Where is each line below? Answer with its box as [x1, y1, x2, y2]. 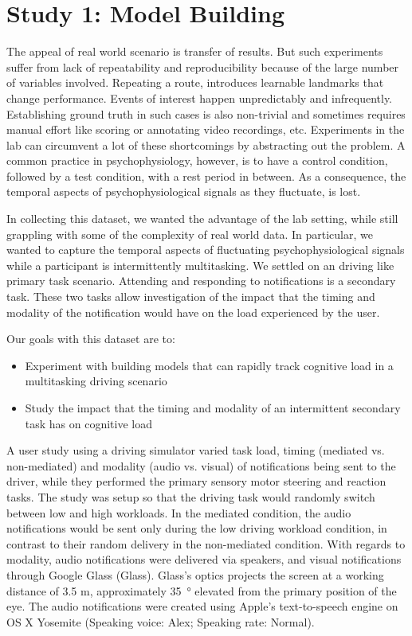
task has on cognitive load [25, 415, 153, 431]
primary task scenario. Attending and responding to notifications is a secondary [6, 272, 396, 289]
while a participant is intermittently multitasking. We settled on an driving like [6, 256, 394, 273]
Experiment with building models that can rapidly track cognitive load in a [25, 357, 394, 373]
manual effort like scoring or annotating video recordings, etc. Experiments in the [6, 121, 405, 138]
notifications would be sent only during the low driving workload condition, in [6, 520, 387, 537]
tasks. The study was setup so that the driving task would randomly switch [6, 488, 375, 505]
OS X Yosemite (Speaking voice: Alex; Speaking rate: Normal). [6, 613, 315, 630]
